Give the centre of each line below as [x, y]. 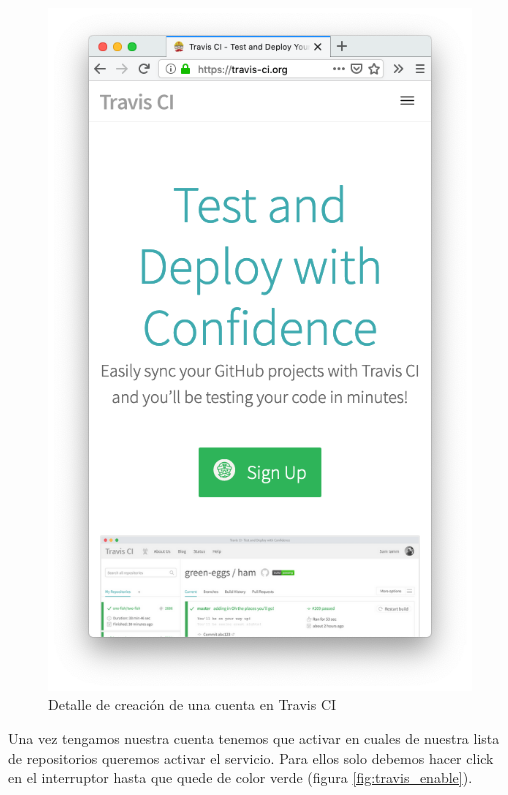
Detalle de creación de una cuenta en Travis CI [192, 704]
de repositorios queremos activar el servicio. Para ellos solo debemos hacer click [251, 757]
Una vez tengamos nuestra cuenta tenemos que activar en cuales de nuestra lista [254, 737]
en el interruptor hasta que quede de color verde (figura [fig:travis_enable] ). [240, 777]
